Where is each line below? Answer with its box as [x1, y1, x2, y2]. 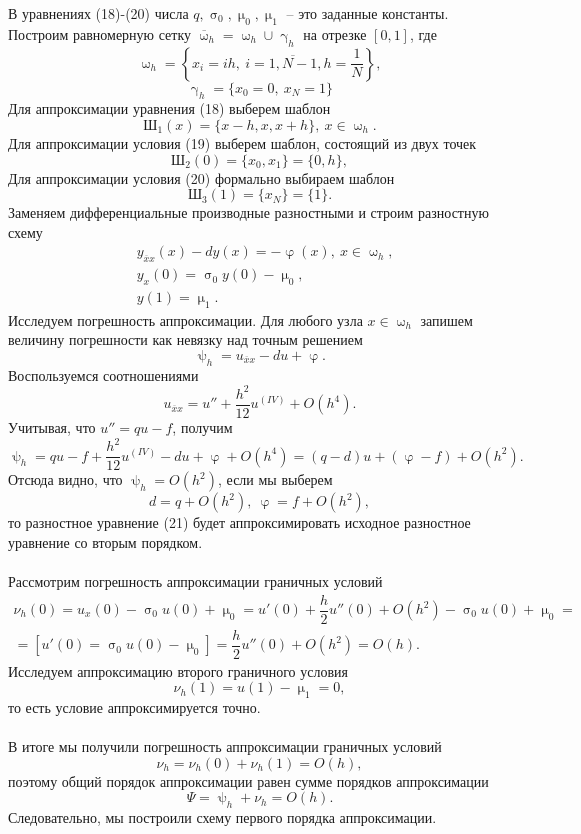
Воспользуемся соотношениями [8, 364, 199, 385]
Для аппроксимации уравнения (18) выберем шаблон [8, 98, 331, 119]
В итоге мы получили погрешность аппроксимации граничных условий [8, 736, 442, 757]
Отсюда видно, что [8, 469, 123, 490]
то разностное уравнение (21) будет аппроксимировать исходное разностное [8, 512, 471, 533]
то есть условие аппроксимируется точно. [8, 697, 261, 718]
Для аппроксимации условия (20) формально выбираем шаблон [8, 167, 395, 188]
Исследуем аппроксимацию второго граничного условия [8, 660, 349, 681]
